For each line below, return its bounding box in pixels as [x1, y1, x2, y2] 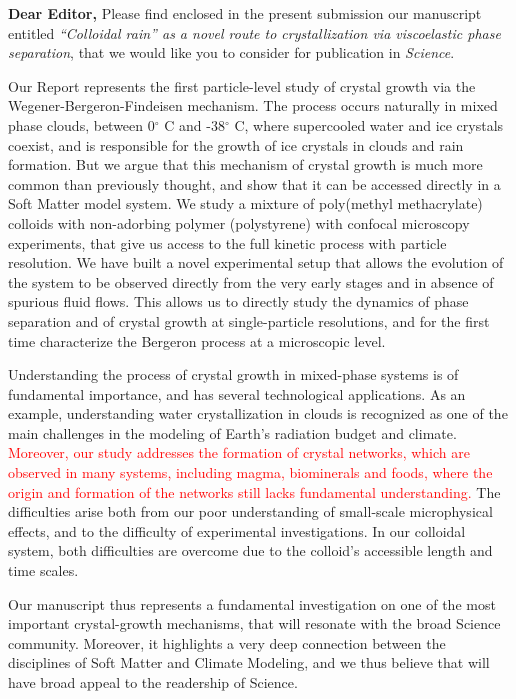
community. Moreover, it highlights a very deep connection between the [8, 632, 446, 653]
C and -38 [164, 114, 225, 135]
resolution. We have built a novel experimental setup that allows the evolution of [8, 252, 504, 273]
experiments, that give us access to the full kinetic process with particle [8, 232, 447, 253]
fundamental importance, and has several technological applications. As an [8, 383, 466, 404]
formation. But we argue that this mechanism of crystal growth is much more [8, 154, 483, 175]
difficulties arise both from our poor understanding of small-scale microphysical [8, 501, 493, 522]
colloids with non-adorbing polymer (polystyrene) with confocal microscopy [8, 212, 470, 233]
